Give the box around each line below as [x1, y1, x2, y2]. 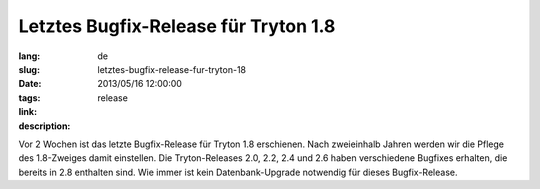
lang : [18, 50, 41, 62]
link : [18, 106, 38, 118]
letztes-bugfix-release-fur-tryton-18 [97, 63, 247, 75]
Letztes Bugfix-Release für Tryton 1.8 [18, 15, 336, 37]
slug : [18, 63, 40, 75]
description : [18, 120, 71, 132]
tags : [18, 91, 41, 104]
